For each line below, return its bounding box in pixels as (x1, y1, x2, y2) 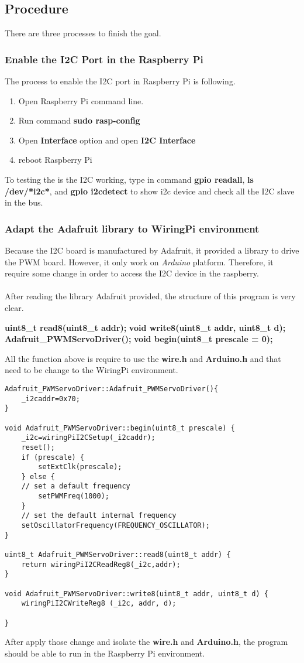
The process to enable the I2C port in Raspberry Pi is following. (5, 75, 236, 87)
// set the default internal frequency (21, 511, 177, 520)
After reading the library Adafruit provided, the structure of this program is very (5, 290, 296, 302)
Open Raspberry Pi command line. (18, 94, 144, 107)
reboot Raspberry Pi (18, 153, 92, 166)
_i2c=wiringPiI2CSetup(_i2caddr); (21, 433, 156, 442)
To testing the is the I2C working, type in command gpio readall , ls (5, 173, 254, 185)
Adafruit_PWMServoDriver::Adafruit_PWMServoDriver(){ (5, 384, 219, 393)
